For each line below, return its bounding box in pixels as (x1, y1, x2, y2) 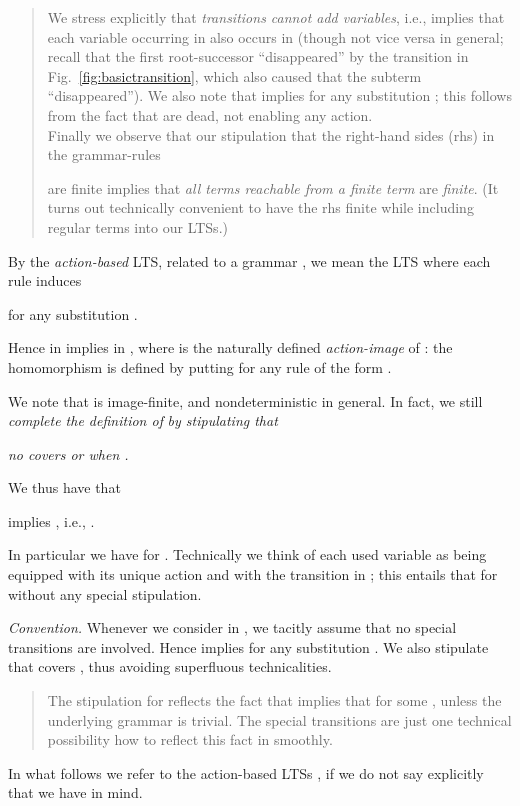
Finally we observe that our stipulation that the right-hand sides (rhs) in (47, 124, 495, 145)
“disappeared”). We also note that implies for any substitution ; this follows (47, 85, 512, 106)
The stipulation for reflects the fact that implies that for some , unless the (47, 690, 502, 711)
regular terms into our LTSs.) (47, 216, 228, 237)
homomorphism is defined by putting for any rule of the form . (8, 356, 392, 377)
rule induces (8, 270, 82, 291)
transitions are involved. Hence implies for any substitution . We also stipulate (8, 636, 489, 657)
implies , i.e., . (8, 510, 95, 531)
